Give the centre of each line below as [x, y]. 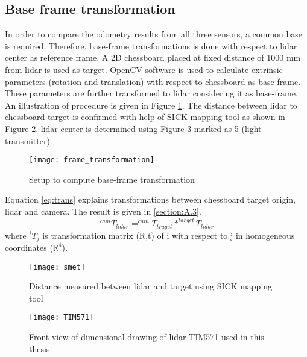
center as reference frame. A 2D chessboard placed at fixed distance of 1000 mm [153, 58]
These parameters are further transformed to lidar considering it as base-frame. [151, 93]
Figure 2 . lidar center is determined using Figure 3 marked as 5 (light [133, 128]
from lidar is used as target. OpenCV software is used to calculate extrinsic [144, 69]
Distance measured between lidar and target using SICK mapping [151, 286]
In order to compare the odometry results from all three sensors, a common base [154, 34]
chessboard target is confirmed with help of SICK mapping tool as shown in [145, 117]
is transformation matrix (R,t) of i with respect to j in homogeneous [169, 235]
